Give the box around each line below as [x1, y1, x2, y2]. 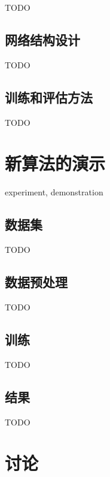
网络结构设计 [5, 30, 80, 49]
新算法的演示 [5, 151, 106, 176]
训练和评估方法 [5, 87, 93, 106]
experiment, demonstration [5, 186, 103, 198]
